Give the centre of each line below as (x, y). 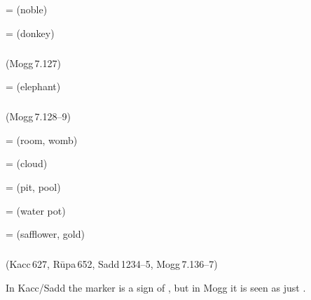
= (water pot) (36, 210)
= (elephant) (33, 86)
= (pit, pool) (33, 186)
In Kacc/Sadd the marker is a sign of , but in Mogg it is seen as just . (156, 287)
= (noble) (27, 9)
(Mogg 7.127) (33, 63)
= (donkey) (30, 33)
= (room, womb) (42, 140)
